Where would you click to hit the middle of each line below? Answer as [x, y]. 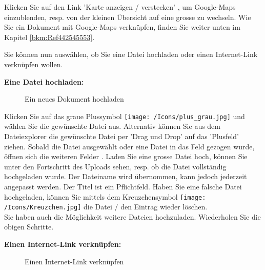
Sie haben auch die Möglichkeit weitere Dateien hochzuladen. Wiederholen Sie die [132, 216]
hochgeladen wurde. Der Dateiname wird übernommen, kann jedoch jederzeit [126, 176]
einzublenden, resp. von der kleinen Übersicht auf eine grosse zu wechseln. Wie [128, 17]
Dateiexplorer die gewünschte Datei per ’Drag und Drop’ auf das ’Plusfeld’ [121, 136]
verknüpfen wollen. [34, 64]
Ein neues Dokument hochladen [74, 99]
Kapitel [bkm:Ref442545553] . [49, 37]
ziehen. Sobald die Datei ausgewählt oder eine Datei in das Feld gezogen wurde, [129, 146]
